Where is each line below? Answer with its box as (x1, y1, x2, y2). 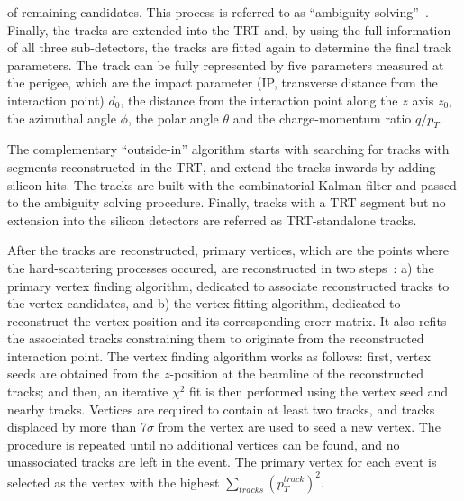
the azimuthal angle (7, 108, 116, 127)
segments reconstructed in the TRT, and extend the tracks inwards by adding (7, 157, 436, 176)
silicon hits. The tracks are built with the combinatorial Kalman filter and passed (7, 175, 457, 194)
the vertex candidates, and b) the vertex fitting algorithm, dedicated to (7, 294, 401, 313)
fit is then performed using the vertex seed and (189, 382, 449, 401)
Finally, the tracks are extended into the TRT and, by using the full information (7, 20, 451, 39)
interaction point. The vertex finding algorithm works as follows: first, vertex (7, 346, 431, 365)
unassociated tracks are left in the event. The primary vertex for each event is (7, 452, 437, 471)
